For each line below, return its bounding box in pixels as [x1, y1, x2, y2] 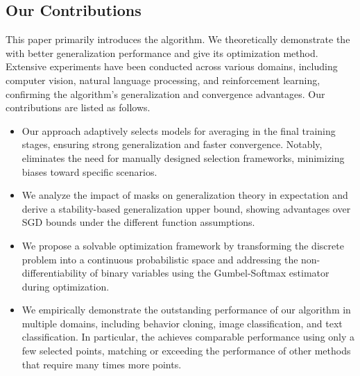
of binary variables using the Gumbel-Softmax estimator [89, 265, 329, 280]
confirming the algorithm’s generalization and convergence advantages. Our [6, 86, 325, 101]
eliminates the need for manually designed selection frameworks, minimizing [22, 150, 345, 165]
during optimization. [22, 279, 110, 293]
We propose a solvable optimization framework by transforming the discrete [22, 238, 344, 252]
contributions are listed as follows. [6, 100, 151, 115]
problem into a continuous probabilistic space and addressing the [22, 252, 298, 266]
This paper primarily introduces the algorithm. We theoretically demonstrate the [6, 32, 350, 47]
